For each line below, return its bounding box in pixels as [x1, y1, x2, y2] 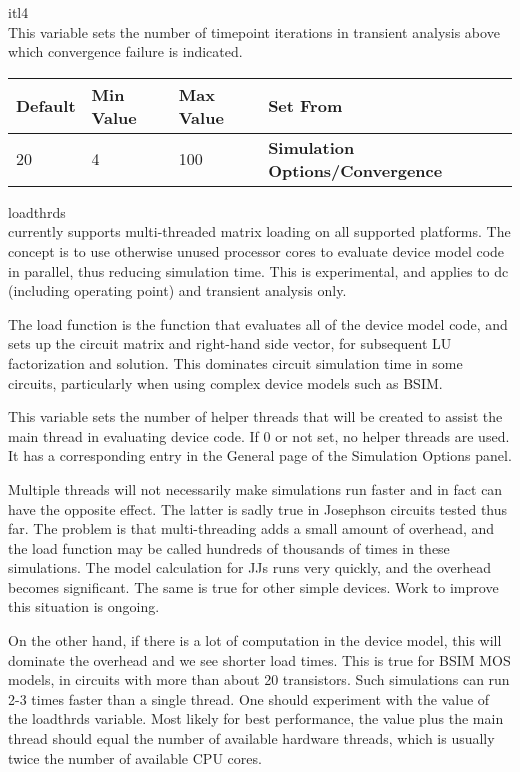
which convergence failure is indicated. [8, 41, 243, 62]
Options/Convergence [268, 158, 443, 182]
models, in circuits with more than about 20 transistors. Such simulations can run [8, 669, 510, 690]
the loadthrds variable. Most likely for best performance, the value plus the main [8, 708, 504, 729]
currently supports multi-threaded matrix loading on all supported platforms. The [8, 221, 511, 242]
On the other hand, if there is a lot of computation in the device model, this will [8, 630, 502, 651]
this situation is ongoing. [8, 596, 160, 617]
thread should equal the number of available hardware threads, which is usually [8, 728, 495, 749]
